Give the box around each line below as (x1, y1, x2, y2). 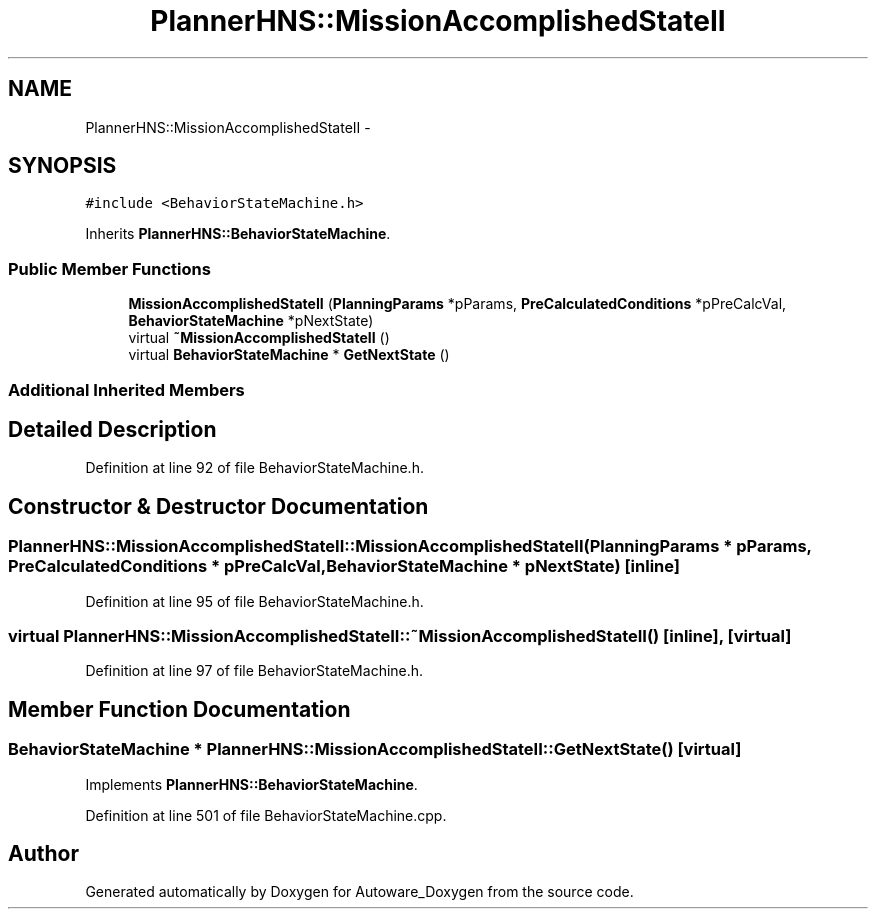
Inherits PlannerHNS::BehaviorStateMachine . (85, 225, 391, 243)
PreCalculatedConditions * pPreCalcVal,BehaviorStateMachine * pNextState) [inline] (8, 556, 680, 577)
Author (8, 841, 79, 867)
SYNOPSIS (8, 153, 117, 179)
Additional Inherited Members (8, 379, 245, 400)
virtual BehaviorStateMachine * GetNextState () (128, 346, 450, 364)
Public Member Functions (8, 258, 211, 279)
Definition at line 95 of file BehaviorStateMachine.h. (85, 592, 424, 610)
